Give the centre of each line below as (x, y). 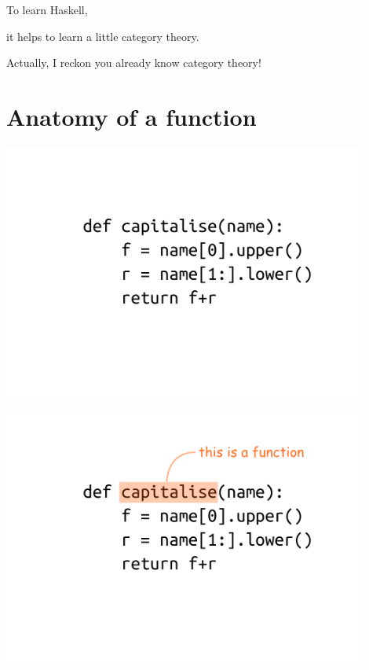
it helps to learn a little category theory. (103, 36)
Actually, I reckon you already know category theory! (134, 63)
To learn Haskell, (47, 9)
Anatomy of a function (132, 116)
